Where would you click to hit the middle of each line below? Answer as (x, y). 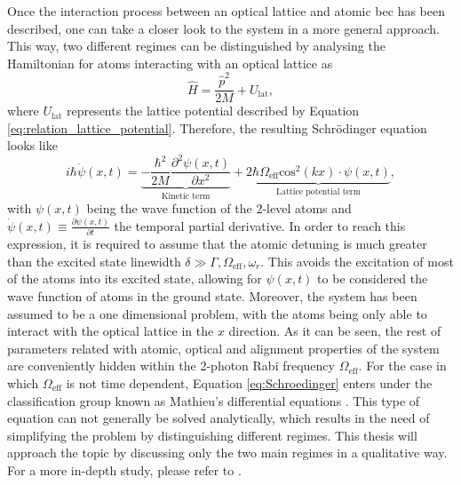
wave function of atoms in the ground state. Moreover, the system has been (212, 296)
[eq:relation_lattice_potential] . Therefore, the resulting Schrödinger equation (217, 127)
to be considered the (373, 278)
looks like (32, 145)
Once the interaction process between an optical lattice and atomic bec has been (226, 11)
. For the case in (402, 366)
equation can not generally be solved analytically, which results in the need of (219, 418)
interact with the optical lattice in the (111, 331)
